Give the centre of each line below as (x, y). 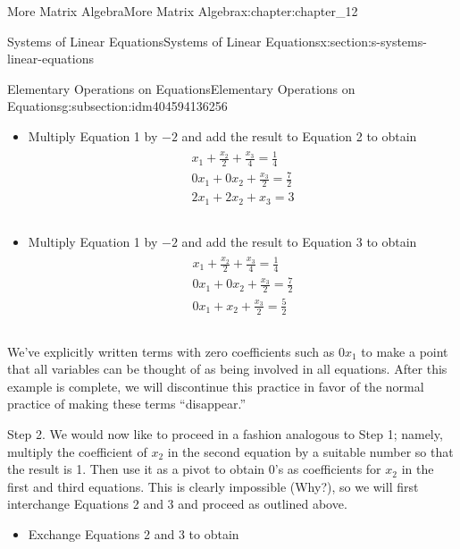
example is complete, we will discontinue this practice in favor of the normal (216, 386)
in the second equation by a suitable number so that (310, 451)
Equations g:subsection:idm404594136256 (117, 106)
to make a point (405, 351)
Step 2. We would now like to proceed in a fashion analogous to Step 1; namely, (225, 434)
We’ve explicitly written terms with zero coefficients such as (171, 351)
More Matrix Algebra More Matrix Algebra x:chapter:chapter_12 (183, 11)
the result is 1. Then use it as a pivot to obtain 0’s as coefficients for (194, 469)
